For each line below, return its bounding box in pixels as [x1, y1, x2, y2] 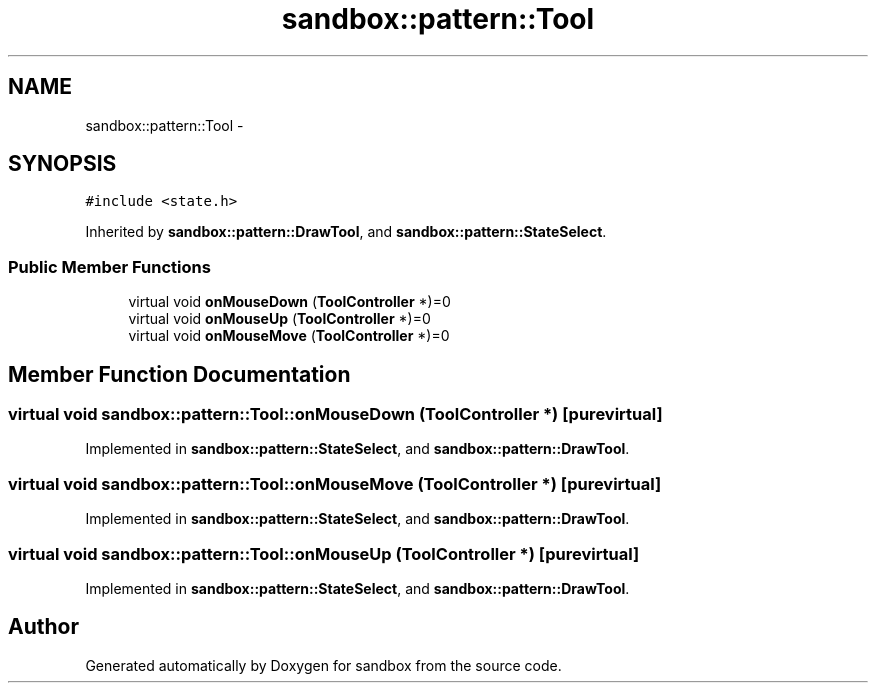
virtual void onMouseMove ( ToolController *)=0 [128, 327, 450, 345]
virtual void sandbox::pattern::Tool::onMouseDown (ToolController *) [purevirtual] [8, 404, 663, 425]
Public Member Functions [8, 256, 211, 277]
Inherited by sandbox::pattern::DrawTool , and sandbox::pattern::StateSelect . [85, 223, 607, 241]
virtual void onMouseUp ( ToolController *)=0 [128, 310, 431, 328]
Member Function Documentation [8, 361, 351, 387]
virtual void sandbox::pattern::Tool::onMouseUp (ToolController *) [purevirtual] [8, 543, 640, 564]
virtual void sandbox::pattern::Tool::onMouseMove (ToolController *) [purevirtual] [8, 473, 662, 494]
